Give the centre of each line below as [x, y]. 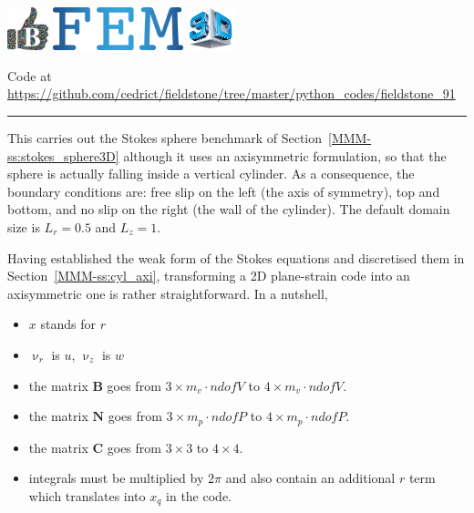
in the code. [199, 495]
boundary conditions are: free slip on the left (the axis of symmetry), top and [224, 191]
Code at [30, 75]
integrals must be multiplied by [116, 478]
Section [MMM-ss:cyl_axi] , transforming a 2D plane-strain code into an [209, 276]
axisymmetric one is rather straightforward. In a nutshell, [168, 293]
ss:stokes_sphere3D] [63, 155]
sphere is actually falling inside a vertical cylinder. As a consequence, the [211, 174]
